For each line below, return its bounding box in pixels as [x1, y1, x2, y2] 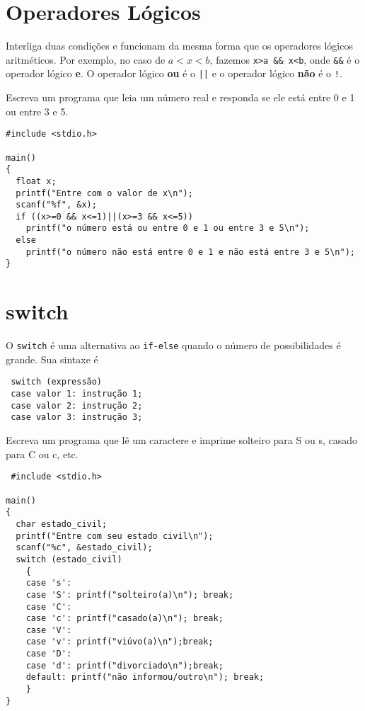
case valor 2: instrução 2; [11, 400, 143, 411]
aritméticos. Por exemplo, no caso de [6, 52, 166, 67]
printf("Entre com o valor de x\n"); [16, 188, 193, 198]
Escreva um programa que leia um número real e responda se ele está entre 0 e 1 [6, 90, 355, 105]
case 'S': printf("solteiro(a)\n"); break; [25, 589, 234, 600]
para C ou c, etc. [6, 446, 79, 461]
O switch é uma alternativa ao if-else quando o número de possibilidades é [6, 338, 341, 353]
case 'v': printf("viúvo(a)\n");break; [25, 637, 214, 647]
